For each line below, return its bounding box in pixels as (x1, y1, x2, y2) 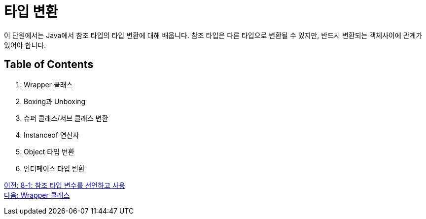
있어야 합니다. (4, 40, 46, 49)
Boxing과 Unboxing (24, 97, 86, 106)
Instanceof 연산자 (24, 130, 79, 139)
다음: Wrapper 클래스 (4, 190, 70, 199)
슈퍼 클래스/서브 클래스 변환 (24, 113, 108, 122)
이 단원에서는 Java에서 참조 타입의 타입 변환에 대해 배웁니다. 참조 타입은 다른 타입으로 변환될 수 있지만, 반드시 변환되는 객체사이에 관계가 (4, 31, 423, 39)
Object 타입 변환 (24, 147, 74, 156)
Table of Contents (4, 58, 94, 71)
